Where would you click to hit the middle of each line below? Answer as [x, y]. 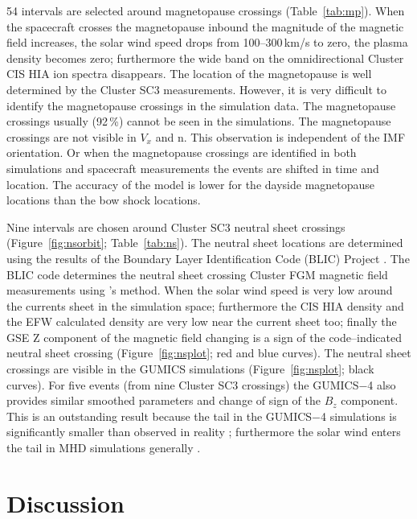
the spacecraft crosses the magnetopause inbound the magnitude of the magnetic [205, 26]
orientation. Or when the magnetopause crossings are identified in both [182, 152]
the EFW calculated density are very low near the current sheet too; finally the [202, 321]
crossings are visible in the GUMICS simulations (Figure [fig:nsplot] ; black [190, 369]
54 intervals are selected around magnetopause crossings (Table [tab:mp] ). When [206, 10]
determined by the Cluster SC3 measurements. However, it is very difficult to [196, 89]
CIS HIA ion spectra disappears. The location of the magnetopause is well [189, 74]
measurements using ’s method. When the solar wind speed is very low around [200, 290]
